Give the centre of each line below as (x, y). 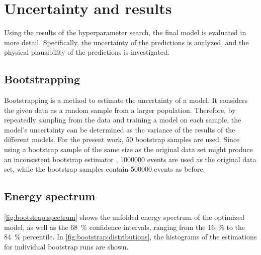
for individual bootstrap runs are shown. (66, 246)
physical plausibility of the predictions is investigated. (87, 52)
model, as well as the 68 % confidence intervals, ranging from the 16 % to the (125, 227)
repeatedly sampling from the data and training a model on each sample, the (123, 120)
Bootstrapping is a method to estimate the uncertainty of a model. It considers (126, 100)
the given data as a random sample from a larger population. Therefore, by (120, 110)
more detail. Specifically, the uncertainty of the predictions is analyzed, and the (126, 42)
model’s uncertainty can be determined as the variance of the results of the (120, 129)
